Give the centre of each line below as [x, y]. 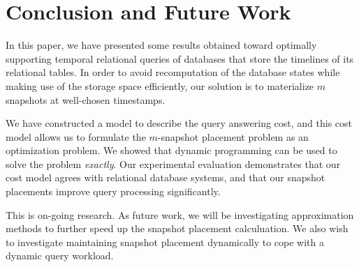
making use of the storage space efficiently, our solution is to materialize [160, 85]
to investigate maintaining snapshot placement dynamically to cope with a [165, 242]
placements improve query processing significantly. [113, 191]
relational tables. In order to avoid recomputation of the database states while [173, 72]
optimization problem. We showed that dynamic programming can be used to [171, 150]
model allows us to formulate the [76, 136]
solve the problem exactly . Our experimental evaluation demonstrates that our [173, 163]
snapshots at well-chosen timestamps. [86, 99]
